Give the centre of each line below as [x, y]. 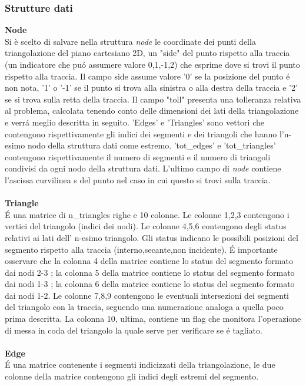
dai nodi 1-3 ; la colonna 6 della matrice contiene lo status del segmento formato [150, 284]
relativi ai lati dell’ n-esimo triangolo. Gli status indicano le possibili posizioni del [152, 237]
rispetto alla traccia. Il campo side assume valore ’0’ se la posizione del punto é [147, 76]
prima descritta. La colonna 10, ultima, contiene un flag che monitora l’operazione [153, 319]
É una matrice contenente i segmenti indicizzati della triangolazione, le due [140, 364]
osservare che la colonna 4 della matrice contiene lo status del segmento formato [149, 261]
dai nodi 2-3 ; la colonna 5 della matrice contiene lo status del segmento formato [150, 272]
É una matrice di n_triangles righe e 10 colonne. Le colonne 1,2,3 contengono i [147, 214]
